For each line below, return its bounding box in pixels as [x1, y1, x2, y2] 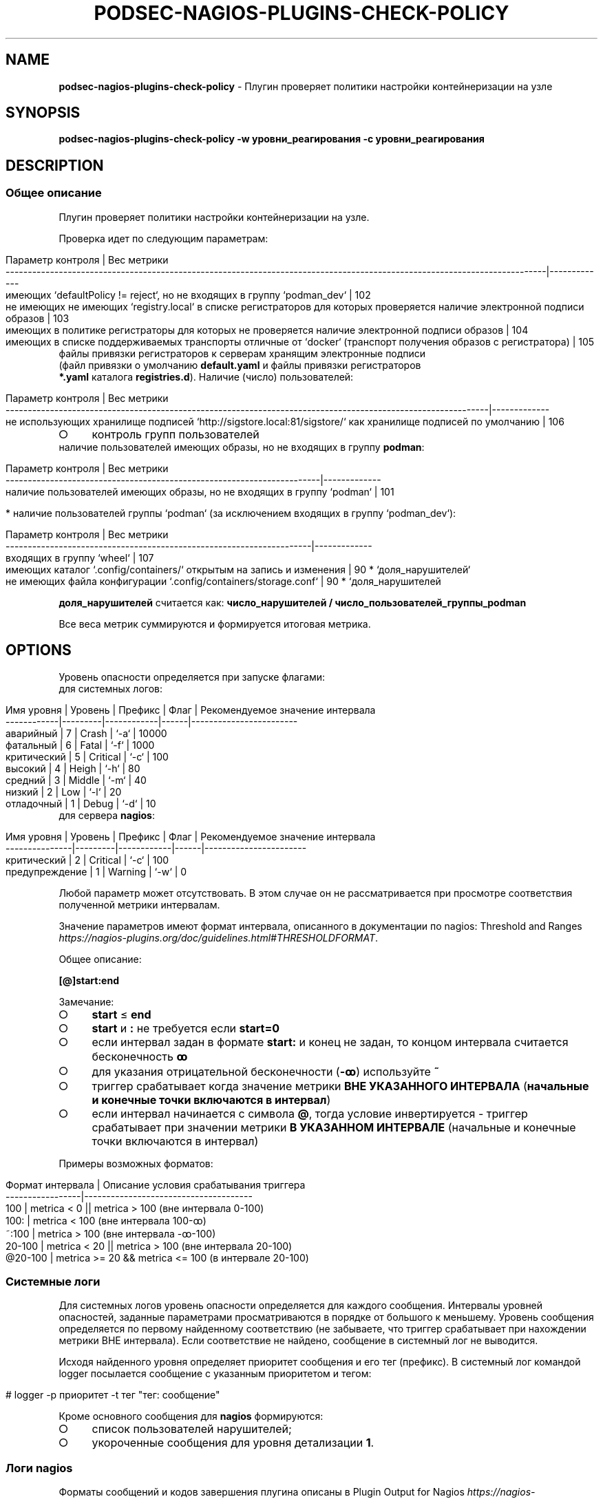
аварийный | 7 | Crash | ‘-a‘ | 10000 [6, 727, 167, 739]
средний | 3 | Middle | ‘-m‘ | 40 [6, 774, 147, 786]
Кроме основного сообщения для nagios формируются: [59, 1410, 324, 1423]
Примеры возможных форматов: [59, 1157, 213, 1169]
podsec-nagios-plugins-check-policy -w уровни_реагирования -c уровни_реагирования [59, 133, 485, 145]
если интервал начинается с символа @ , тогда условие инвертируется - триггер [92, 1106, 528, 1120]
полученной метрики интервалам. [59, 898, 220, 911]
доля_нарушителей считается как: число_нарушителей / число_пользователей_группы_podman [59, 596, 527, 608]
